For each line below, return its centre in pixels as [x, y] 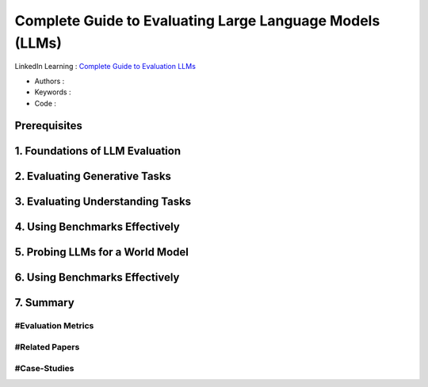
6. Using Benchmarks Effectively [97, 278]
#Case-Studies [44, 368]
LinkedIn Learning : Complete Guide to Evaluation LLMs [105, 67]
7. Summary [44, 303]
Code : [46, 103]
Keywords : [53, 92]
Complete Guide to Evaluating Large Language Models [197, 21]
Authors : [50, 81]
